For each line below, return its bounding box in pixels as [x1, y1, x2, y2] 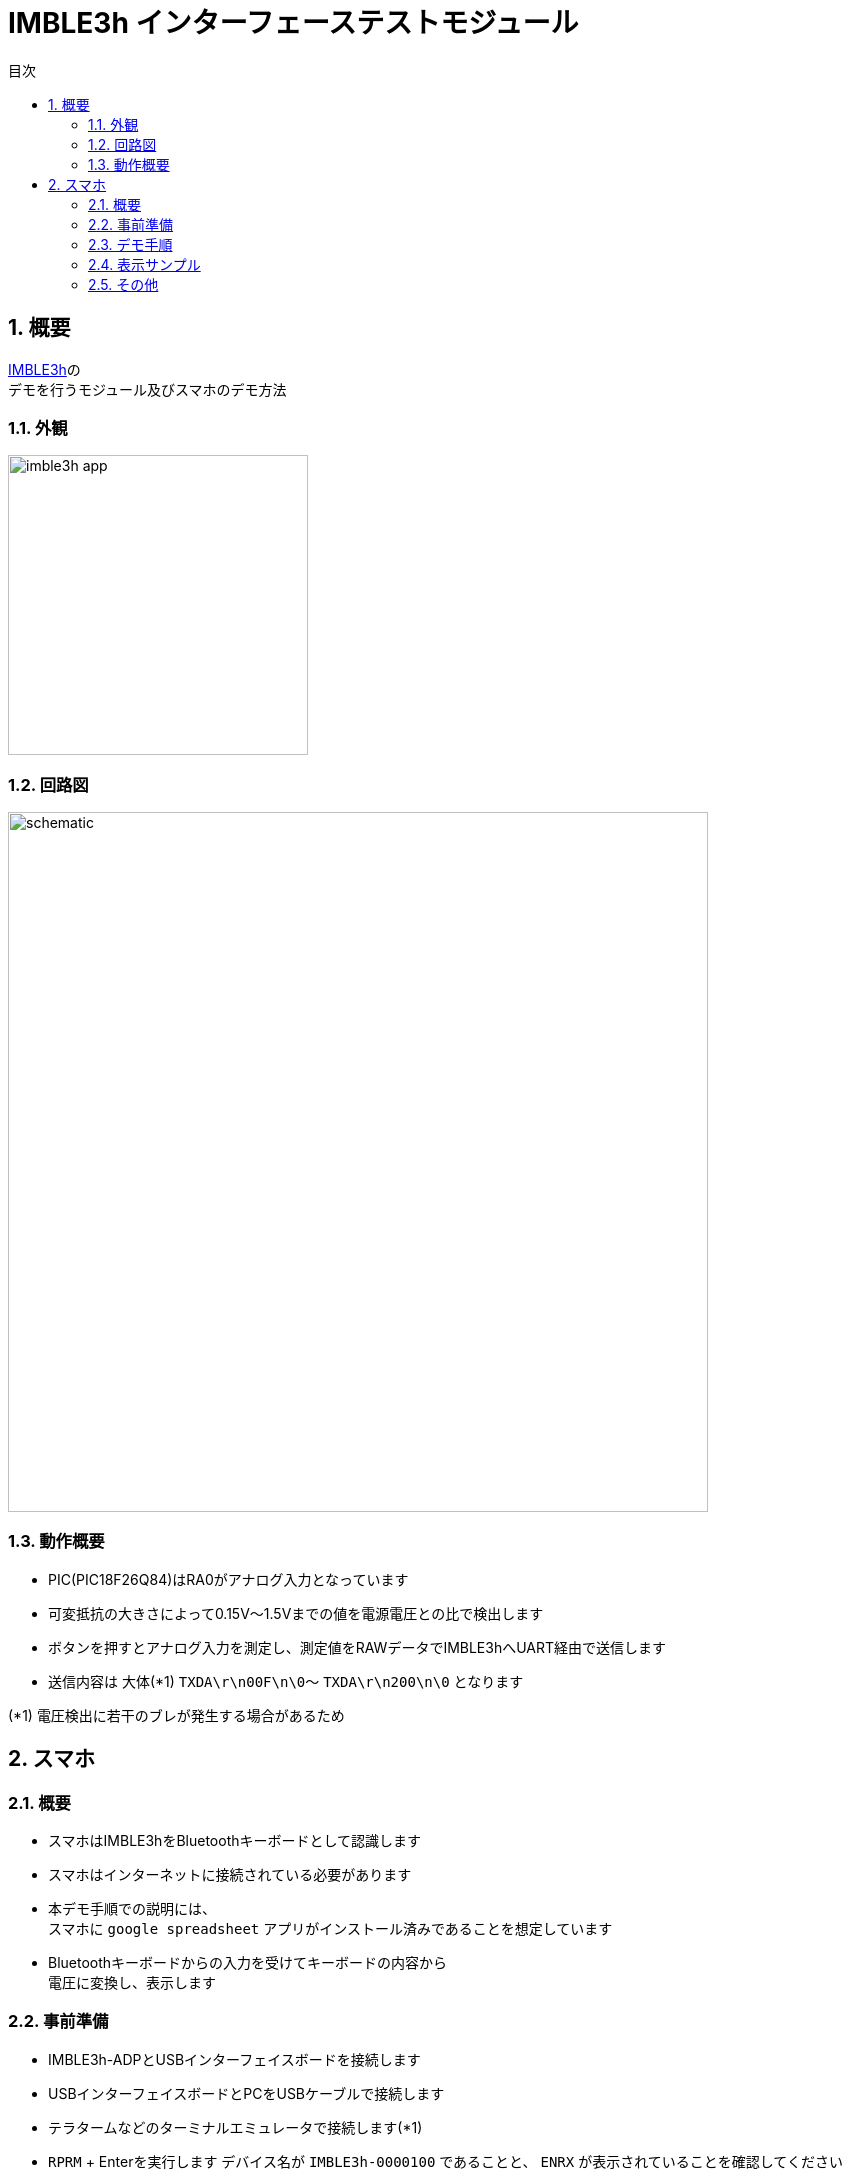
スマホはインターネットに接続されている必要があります [48, 1866, 412, 1884]
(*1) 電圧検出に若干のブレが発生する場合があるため [8, 1706, 345, 1724]
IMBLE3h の [8, 360, 81, 378]
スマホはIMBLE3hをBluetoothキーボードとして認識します [48, 1832, 422, 1850]
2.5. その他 [88, 275, 159, 293]
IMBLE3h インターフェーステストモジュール [8, 6, 579, 40]
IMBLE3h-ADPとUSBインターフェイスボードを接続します [48, 2050, 421, 2068]
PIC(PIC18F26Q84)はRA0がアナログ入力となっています [48, 1570, 409, 1588]
